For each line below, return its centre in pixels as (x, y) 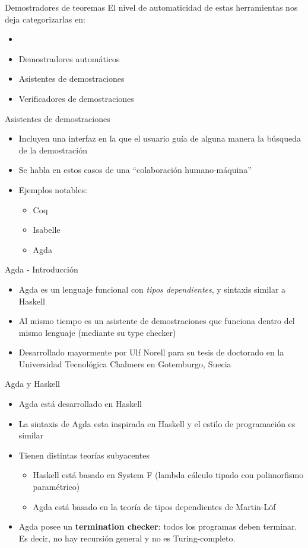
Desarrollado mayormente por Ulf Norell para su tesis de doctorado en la (151, 352)
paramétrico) (56, 487)
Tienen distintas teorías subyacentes (84, 455)
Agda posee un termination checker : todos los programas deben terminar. (158, 526)
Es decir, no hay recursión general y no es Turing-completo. (127, 538)
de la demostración (53, 150)
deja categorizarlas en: (45, 19)
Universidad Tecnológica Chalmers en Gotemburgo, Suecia (125, 363)
